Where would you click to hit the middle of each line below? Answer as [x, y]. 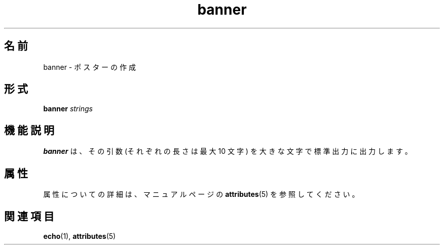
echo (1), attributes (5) [80, 236]
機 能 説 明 [29, 130]
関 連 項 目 [29, 216]
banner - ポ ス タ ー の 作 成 [89, 67]
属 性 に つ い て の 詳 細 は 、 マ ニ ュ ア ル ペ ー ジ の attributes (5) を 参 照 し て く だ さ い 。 [201, 194]
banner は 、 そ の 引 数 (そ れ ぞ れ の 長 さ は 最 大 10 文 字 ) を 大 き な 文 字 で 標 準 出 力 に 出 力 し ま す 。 [228, 151]
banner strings [68, 109]
